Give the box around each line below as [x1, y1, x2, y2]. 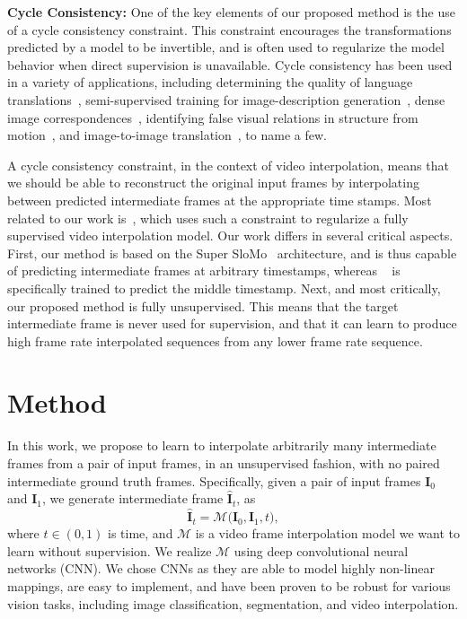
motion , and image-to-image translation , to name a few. [7, 126, 327, 144]
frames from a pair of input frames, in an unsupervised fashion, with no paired [7, 454, 440, 472]
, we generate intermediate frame [42, 489, 224, 508]
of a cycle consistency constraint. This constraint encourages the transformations [7, 20, 452, 39]
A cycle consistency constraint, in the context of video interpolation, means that [7, 155, 449, 174]
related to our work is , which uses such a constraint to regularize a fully [7, 208, 409, 227]
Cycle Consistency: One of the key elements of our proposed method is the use [7, 3, 455, 21]
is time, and [108, 524, 173, 543]
